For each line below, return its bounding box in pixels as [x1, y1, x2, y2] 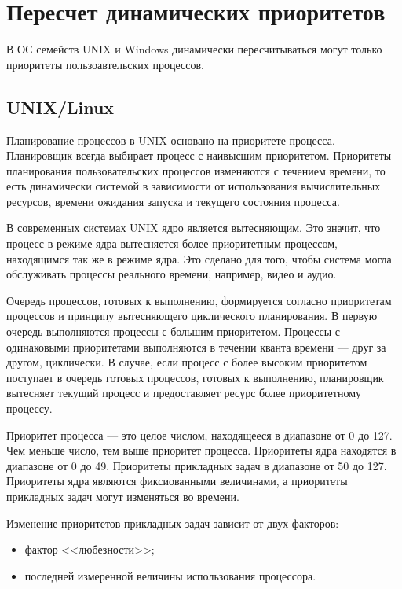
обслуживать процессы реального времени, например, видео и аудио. [6, 266, 337, 282]
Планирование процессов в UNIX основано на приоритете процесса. [6, 131, 335, 148]
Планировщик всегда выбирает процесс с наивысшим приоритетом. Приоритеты [6, 147, 392, 164]
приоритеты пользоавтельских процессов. [6, 56, 204, 72]
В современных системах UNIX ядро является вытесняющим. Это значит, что [6, 219, 381, 236]
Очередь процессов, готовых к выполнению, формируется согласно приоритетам [6, 292, 392, 308]
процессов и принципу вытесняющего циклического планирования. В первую [6, 307, 378, 324]
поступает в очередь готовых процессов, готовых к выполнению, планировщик [6, 369, 384, 385]
